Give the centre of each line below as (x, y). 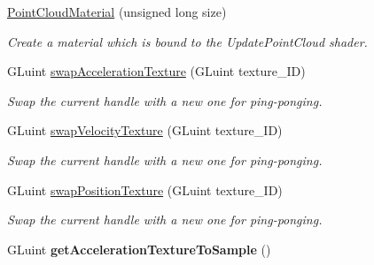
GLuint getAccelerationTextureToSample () (139, 249)
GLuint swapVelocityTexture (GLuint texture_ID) (145, 130)
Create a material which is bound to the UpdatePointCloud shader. (187, 41)
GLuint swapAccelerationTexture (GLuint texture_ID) (156, 71)
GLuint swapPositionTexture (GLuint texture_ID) (145, 189)
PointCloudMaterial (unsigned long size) (117, 11)
